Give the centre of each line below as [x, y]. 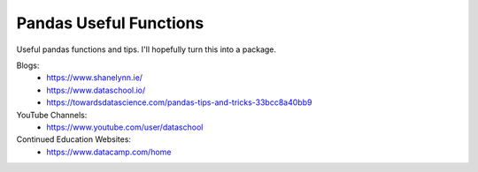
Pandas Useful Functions [110, 23]
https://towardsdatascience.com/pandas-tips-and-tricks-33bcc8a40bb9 [179, 102]
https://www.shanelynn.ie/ [95, 78]
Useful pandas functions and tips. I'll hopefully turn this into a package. [146, 49]
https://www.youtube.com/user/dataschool [125, 127]
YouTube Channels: [52, 115]
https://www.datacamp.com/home [109, 152]
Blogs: [28, 65]
